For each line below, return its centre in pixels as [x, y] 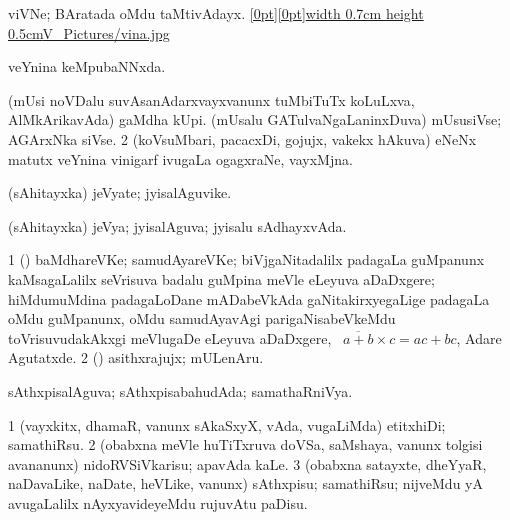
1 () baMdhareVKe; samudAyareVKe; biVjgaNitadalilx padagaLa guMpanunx [246, 259]
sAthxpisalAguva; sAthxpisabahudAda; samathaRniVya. [180, 390]
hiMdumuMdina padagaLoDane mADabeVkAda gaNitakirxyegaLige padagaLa [249, 298]
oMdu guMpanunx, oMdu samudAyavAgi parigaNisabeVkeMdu [202, 318]
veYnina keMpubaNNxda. [87, 66]
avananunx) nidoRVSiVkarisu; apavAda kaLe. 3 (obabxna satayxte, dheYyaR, [247, 463]
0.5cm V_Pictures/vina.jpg [89, 32]
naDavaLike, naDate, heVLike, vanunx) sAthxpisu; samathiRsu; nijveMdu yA [245, 483]
